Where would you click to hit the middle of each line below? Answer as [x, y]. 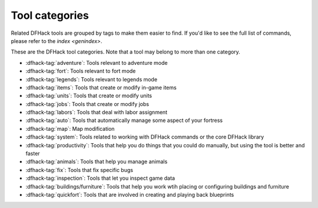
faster [33, 154]
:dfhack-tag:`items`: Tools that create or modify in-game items [101, 87]
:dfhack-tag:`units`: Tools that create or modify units [89, 96]
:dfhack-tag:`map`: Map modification [70, 128]
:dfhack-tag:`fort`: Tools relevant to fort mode [81, 71]
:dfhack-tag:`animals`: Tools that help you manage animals [97, 161]
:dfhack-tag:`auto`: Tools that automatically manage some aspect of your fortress [124, 120]
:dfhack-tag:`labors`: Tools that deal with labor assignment [97, 113]
